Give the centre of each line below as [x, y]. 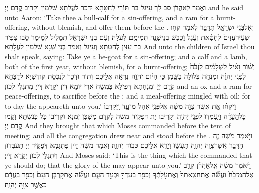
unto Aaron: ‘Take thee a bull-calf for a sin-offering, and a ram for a [109, 17]
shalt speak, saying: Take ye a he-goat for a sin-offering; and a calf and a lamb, [126, 56]
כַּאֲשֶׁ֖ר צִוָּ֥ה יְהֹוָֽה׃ [26, 184]
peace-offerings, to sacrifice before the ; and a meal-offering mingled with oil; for [128, 96]
